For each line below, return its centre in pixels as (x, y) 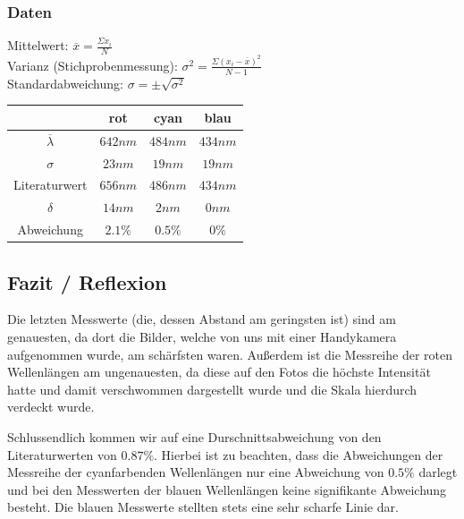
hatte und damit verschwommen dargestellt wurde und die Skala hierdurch (212, 389)
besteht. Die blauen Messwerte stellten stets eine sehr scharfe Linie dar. (203, 507)
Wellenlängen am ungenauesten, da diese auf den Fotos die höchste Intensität (219, 372)
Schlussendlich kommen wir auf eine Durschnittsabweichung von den (194, 436)
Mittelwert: (38, 45)
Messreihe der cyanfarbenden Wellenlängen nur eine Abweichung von (196, 472)
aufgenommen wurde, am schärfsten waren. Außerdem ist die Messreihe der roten (230, 354)
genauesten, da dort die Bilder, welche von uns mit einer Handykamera (202, 336)
